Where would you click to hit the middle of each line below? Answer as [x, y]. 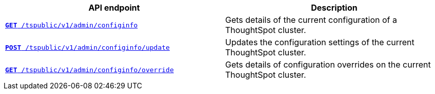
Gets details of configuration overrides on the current [328, 65]
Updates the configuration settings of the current [320, 42]
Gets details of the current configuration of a [311, 20]
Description [334, 8]
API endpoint [114, 8]
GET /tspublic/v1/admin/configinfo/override [90, 70]
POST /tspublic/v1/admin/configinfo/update [87, 47]
